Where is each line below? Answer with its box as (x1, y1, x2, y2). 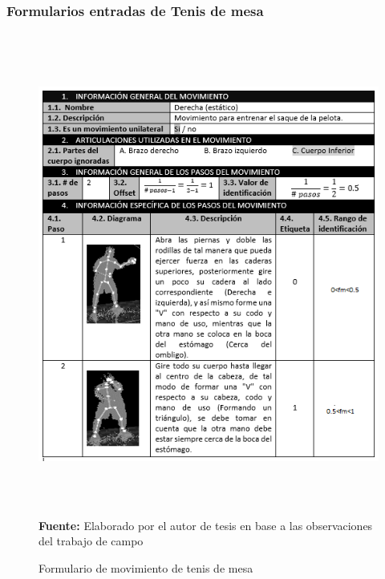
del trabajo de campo (38, 532, 144, 549)
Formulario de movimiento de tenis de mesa (38, 560, 253, 576)
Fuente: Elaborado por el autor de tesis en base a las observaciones (38, 516, 373, 533)
